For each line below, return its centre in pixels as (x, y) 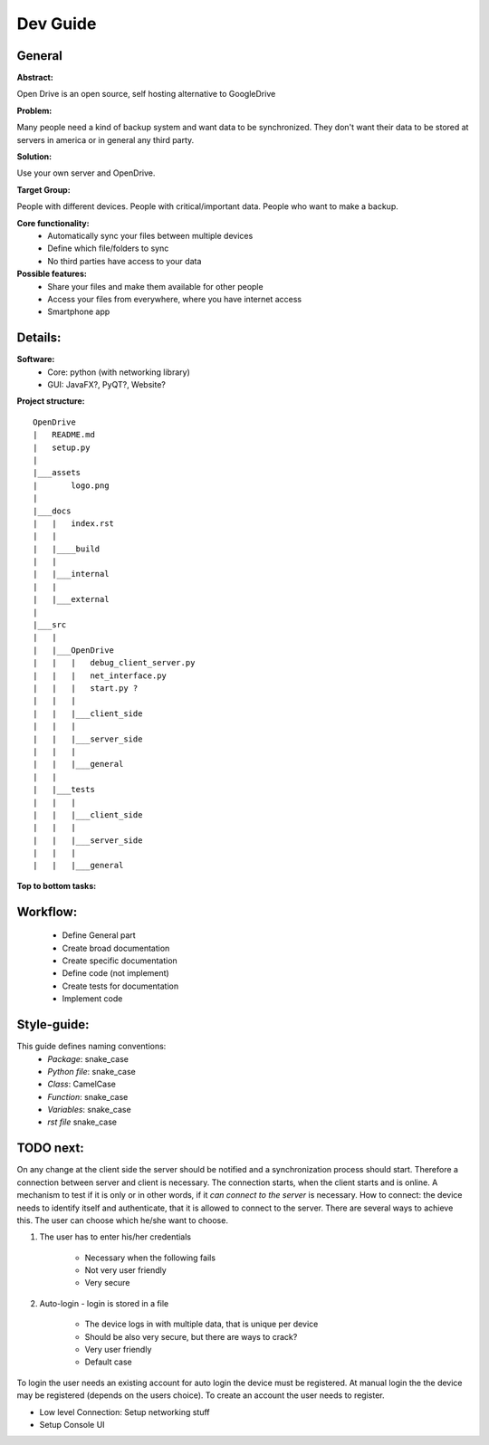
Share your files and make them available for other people (155, 286)
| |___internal (71, 574)
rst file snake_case (82, 1122)
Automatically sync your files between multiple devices (150, 235)
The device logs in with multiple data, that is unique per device (201, 1324)
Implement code (92, 999)
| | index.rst (74, 523)
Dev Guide (57, 24)
